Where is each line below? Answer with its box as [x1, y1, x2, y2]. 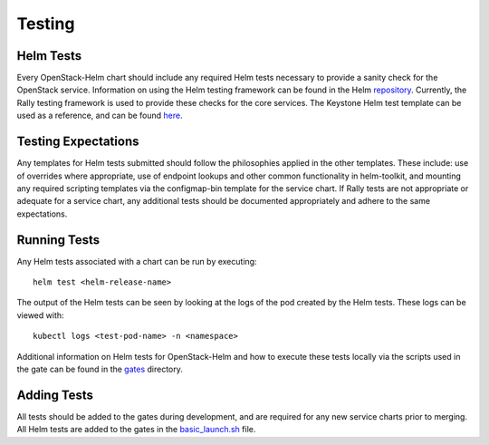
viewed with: [16, 309, 64, 321]
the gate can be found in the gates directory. [16, 363, 183, 374]
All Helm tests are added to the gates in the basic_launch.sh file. [16, 424, 256, 435]
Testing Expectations [16, 134, 139, 150]
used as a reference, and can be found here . [16, 110, 183, 121]
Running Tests [16, 232, 100, 247]
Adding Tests [16, 387, 94, 402]
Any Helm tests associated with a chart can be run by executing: [16, 256, 257, 266]
